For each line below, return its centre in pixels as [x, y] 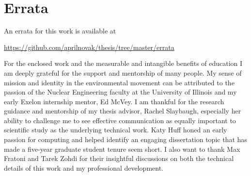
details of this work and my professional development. [84, 168]
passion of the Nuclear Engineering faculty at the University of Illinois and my [120, 92]
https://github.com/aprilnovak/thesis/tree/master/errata [89, 47]
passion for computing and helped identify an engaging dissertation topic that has [125, 139]
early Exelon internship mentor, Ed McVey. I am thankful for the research [114, 101]
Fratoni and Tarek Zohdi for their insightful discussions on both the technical [119, 158]
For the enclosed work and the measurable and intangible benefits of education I [123, 63]
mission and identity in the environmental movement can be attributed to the [119, 82]
